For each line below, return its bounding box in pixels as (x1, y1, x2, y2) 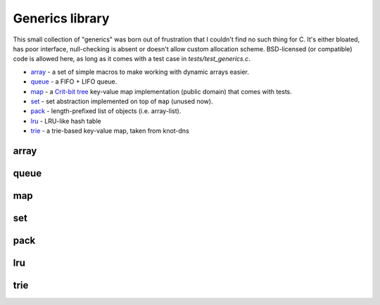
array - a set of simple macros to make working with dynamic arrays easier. (30, 67, 250, 76)
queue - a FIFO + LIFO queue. (30, 77, 118, 86)
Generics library (13, 11, 110, 26)
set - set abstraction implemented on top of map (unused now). (30, 97, 213, 105)
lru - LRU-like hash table (30, 117, 101, 125)
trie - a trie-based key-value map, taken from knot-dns (30, 126, 189, 135)
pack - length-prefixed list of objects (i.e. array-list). (30, 107, 182, 115)
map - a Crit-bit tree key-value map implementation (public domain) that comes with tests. (30, 87, 292, 96)
